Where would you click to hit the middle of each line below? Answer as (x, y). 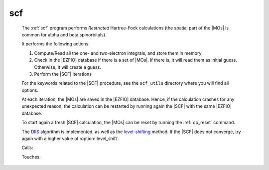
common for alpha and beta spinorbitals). (64, 34)
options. (30, 90)
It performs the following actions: (56, 44)
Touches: (31, 157)
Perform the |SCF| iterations (63, 74)
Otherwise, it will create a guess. (68, 67)
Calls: (27, 148)
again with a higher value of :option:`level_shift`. (71, 139)
